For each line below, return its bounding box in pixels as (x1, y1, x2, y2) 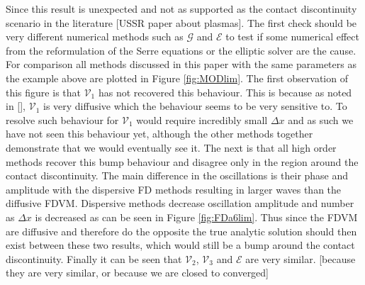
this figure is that (6, 84, 81, 99)
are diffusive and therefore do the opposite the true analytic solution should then (6, 223, 357, 238)
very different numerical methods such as (6, 29, 184, 44)
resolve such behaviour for (6, 112, 119, 127)
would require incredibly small (136, 112, 268, 127)
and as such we (288, 112, 354, 127)
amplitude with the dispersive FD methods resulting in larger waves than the (6, 181, 342, 196)
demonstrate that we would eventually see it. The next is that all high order (6, 140, 337, 155)
